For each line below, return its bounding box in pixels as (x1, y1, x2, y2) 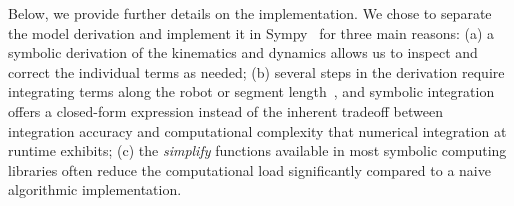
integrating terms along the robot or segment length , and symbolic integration (8, 81, 495, 102)
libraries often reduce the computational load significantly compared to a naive (8, 159, 491, 180)
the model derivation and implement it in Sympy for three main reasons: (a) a (8, 22, 495, 43)
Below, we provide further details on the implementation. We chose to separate (8, 3, 492, 23)
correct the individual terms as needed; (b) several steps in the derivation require (8, 61, 505, 82)
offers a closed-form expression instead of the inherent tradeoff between (8, 100, 443, 121)
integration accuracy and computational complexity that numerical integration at (8, 120, 507, 141)
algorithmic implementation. (8, 179, 182, 200)
